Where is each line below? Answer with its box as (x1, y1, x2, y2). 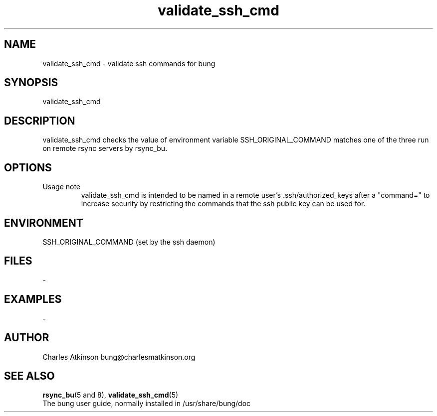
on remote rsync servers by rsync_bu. (42, 144, 168, 153)
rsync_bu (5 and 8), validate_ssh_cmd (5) (42, 391, 179, 400)
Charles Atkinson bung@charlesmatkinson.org (42, 352, 196, 361)
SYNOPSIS (4, 76, 58, 89)
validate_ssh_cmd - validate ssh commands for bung (42, 59, 216, 68)
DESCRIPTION (4, 114, 75, 127)
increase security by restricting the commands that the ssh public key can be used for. (81, 199, 366, 208)
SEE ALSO (4, 369, 55, 382)
